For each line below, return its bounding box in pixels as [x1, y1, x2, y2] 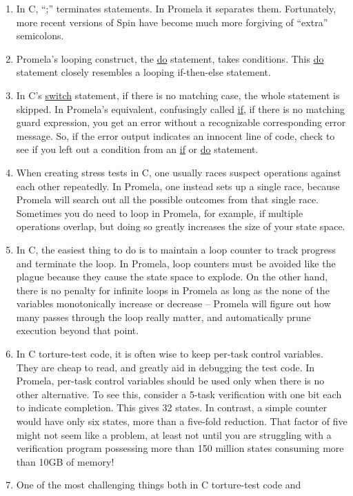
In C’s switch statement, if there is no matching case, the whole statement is [16, 87, 340, 102]
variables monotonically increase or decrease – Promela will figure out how [16, 296, 331, 311]
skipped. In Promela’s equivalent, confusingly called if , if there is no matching [16, 101, 345, 116]
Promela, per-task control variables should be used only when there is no [16, 373, 325, 388]
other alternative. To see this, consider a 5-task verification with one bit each [16, 386, 342, 401]
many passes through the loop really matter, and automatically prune [16, 309, 311, 324]
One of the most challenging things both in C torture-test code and [16, 477, 301, 492]
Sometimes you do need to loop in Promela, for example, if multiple [16, 205, 303, 220]
